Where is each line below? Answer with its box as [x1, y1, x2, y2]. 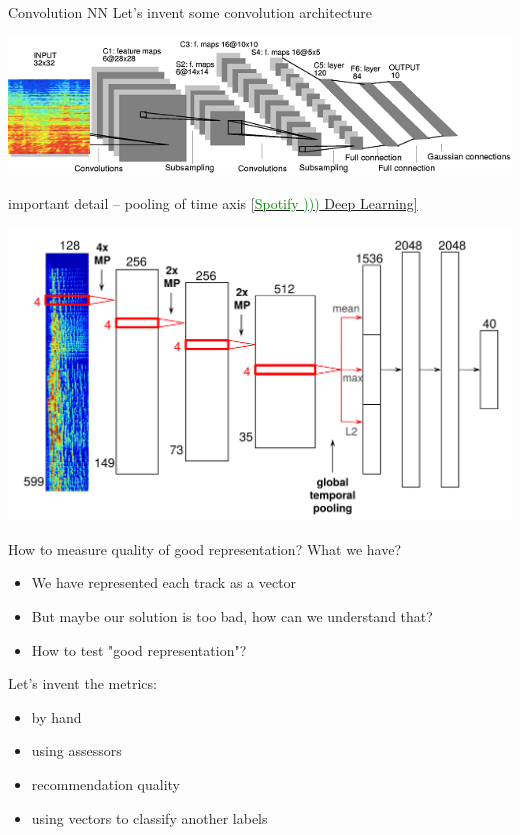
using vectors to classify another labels [31, 807, 268, 828]
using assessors [31, 740, 122, 761]
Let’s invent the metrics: [8, 673, 157, 694]
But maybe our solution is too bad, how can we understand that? [31, 605, 433, 626]
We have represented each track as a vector [31, 572, 297, 593]
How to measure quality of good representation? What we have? [8, 538, 402, 559]
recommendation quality [31, 773, 181, 794]
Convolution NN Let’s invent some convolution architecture [8, 2, 373, 22]
